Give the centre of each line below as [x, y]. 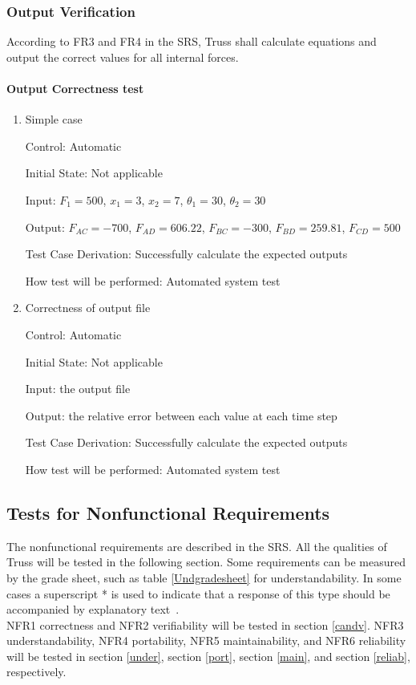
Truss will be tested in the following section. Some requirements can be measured [206, 562]
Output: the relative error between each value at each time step [181, 415]
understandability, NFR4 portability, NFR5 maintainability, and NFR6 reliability [206, 640]
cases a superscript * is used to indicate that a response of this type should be [198, 593]
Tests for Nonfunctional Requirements [168, 512]
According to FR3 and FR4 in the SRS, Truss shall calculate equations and [192, 41]
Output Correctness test [75, 88]
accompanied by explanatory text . [93, 609]
